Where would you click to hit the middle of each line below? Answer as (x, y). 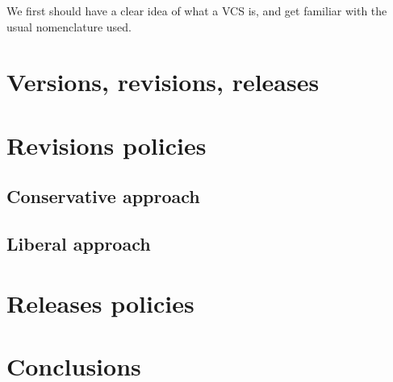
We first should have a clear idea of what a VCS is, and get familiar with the (197, 10)
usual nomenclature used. (69, 26)
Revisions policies (107, 145)
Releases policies (100, 303)
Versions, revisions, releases (163, 82)
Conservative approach (103, 196)
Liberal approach (79, 244)
